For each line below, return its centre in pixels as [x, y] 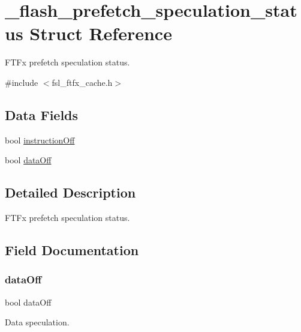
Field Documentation [72, 250]
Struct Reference [101, 33]
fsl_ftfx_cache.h [82, 82]
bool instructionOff [40, 140]
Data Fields [42, 114]
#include [22, 82]
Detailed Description [70, 192]
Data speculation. [37, 322]
